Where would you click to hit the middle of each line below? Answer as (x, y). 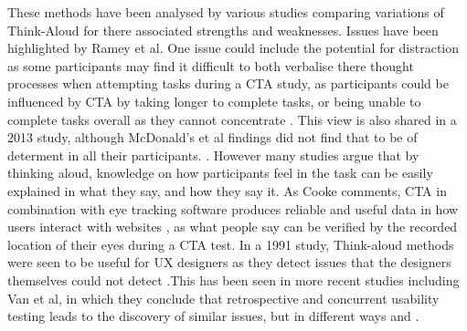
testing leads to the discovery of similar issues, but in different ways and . (213, 316)
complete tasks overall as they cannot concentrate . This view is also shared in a (232, 119)
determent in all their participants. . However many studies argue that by (213, 155)
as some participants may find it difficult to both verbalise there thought (211, 65)
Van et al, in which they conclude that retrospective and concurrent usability (223, 298)
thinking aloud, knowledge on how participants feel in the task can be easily (220, 173)
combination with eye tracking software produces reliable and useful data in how (233, 208)
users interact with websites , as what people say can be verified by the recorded (233, 227)
